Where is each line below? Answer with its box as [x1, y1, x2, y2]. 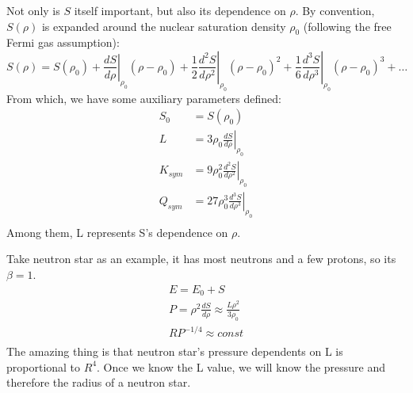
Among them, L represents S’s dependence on [6, 223, 228, 240]
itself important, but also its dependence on [74, 2, 286, 18]
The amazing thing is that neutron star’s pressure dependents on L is [6, 343, 343, 360]
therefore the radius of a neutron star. [6, 374, 191, 391]
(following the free [303, 17, 392, 34]
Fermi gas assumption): [6, 34, 120, 51]
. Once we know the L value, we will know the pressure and [97, 358, 386, 375]
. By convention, [295, 2, 375, 18]
